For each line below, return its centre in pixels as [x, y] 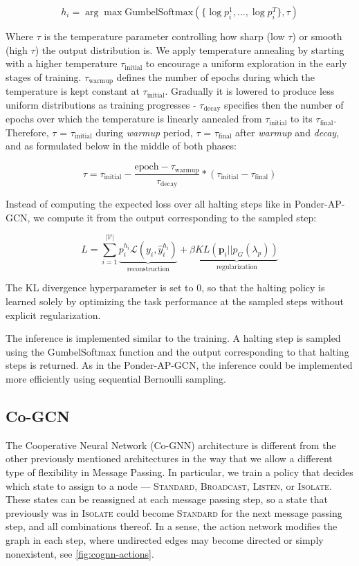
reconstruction [148, 269]
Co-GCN [38, 416]
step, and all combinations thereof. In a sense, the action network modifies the [172, 526]
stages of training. [44, 76]
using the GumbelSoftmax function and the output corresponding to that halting [177, 351]
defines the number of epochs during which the [216, 76]
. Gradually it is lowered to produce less [250, 91]
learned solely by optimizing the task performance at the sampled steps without [175, 301]
